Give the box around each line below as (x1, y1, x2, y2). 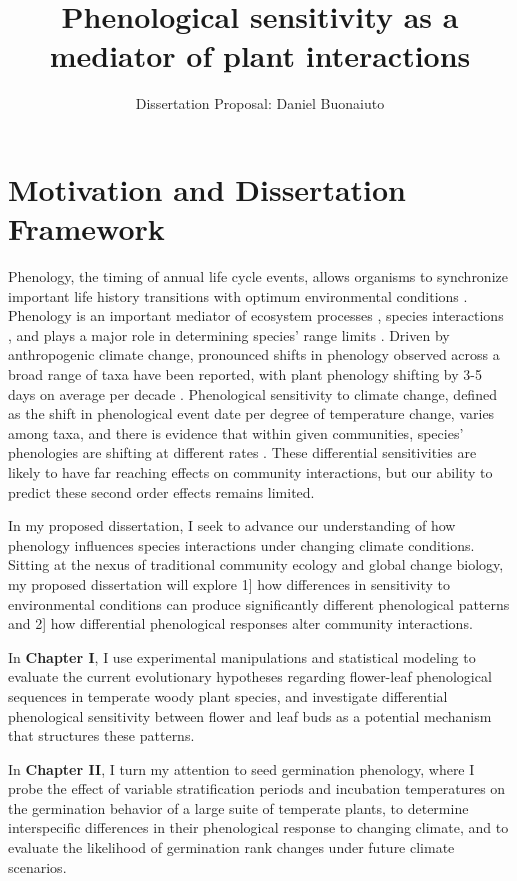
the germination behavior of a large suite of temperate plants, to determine (8, 797, 469, 818)
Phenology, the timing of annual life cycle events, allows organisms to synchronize (8, 266, 508, 287)
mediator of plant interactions (49, 35, 471, 76)
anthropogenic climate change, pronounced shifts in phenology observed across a (8, 344, 500, 365)
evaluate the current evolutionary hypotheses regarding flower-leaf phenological (8, 666, 492, 687)
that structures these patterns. (8, 725, 195, 746)
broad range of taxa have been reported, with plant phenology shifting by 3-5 (8, 364, 482, 384)
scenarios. (8, 856, 67, 877)
